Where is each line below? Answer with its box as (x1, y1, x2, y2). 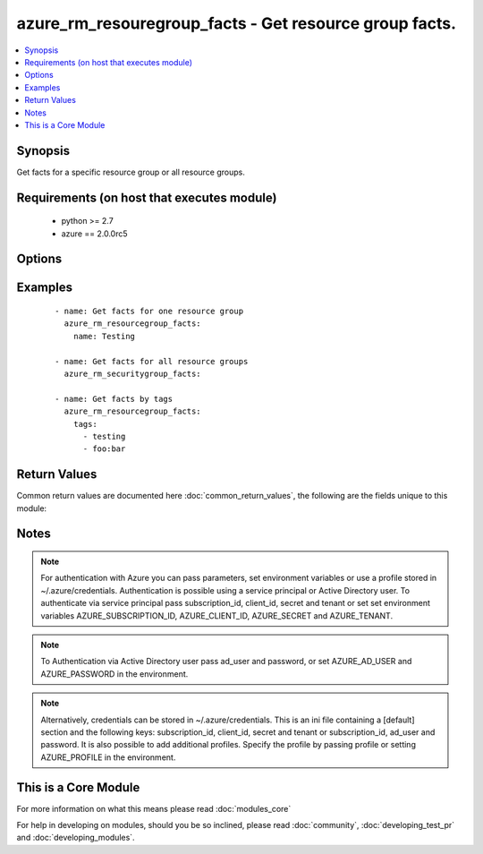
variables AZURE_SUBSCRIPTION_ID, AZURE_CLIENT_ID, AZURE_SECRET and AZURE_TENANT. (40, 610, 394, 621)
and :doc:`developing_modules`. (16, 833, 135, 843)
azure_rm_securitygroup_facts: (64, 368, 201, 379)
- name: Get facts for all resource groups (55, 356, 249, 366)
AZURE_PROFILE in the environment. (40, 752, 176, 763)
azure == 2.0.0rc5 (61, 228, 129, 239)
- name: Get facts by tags (55, 394, 174, 404)
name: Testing (72, 331, 136, 341)
